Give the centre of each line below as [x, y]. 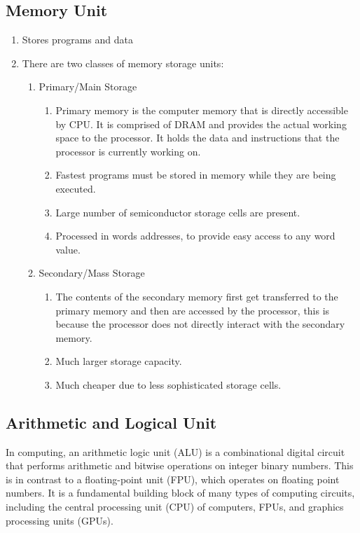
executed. [76, 188]
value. [68, 249]
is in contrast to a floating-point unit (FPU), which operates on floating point [173, 479]
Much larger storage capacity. [119, 361]
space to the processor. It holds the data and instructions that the [198, 138]
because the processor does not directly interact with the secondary [200, 324]
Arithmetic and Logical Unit [111, 422]
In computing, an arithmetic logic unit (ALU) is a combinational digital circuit [175, 451]
